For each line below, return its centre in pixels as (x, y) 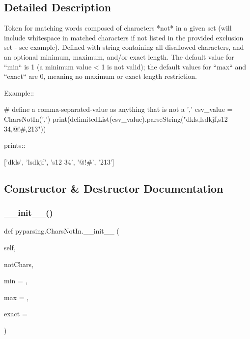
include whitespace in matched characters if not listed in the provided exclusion (124, 37)
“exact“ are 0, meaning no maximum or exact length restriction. (100, 76)
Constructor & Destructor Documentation (114, 188)
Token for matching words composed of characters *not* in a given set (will (118, 28)
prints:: (15, 145)
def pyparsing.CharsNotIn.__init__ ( (62, 231)
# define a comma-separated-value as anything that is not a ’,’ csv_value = (118, 109)
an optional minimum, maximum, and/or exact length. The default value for (119, 56)
